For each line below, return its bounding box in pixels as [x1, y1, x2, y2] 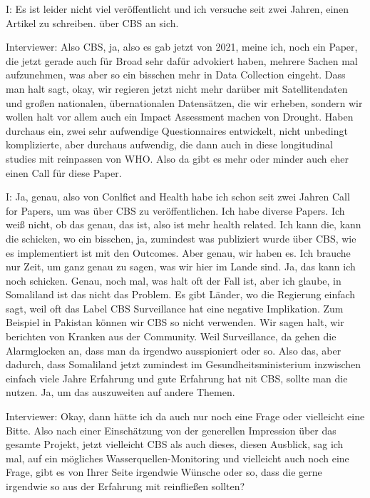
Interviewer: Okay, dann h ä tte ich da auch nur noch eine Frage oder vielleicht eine [6, 409, 365, 424]
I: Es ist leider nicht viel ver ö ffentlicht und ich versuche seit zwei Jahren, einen [6, 1, 349, 16]
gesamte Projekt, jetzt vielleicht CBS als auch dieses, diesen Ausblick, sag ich [6, 437, 344, 452]
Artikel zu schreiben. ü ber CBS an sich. [6, 15, 179, 30]
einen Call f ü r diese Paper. [6, 165, 122, 180]
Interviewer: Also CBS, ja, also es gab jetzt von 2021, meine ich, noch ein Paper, [6, 39, 358, 54]
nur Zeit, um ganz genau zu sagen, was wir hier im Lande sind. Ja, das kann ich [6, 259, 356, 274]
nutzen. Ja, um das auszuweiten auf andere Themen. [6, 385, 235, 400]
